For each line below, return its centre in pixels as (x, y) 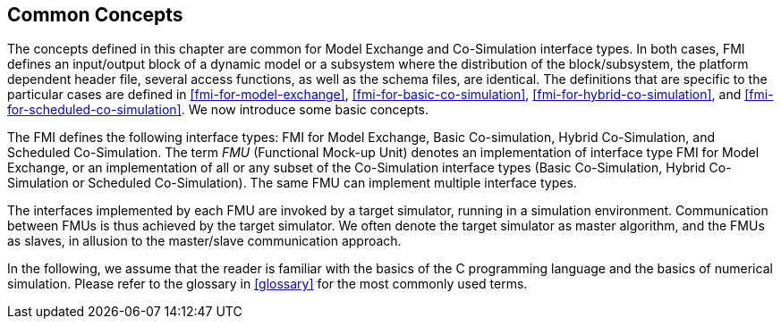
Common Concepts (95, 15)
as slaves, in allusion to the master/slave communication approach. (204, 241)
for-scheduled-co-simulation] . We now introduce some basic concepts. (218, 110)
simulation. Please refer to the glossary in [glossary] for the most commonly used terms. (267, 284)
